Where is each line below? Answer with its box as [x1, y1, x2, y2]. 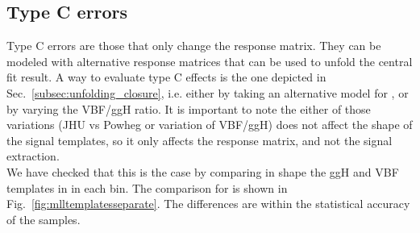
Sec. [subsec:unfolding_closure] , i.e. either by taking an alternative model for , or [6, 84, 409, 101]
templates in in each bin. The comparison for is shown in [6, 179, 288, 196]
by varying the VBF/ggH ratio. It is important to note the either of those [6, 100, 371, 117]
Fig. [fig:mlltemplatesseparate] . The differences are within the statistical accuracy [6, 195, 410, 212]
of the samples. [6, 210, 81, 227]
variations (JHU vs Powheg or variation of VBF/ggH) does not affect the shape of [6, 116, 413, 133]
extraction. [6, 148, 60, 164]
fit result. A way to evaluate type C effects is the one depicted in [6, 69, 326, 85]
